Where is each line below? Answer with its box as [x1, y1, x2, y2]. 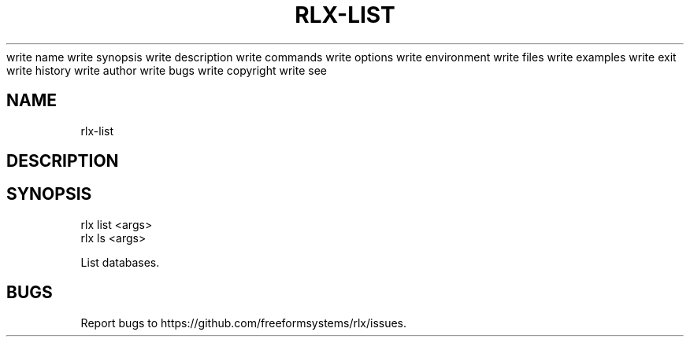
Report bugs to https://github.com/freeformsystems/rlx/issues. [80, 315, 407, 330]
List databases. [80, 255, 160, 269]
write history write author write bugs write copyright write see [6, 63, 327, 77]
